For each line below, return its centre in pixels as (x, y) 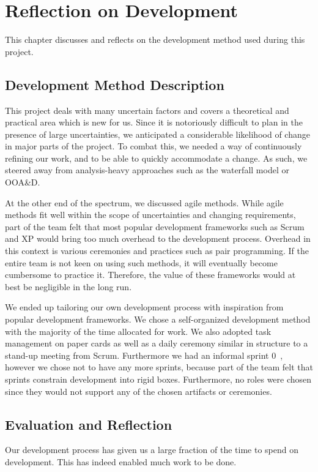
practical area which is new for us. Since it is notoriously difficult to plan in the (154, 122)
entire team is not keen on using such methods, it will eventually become (141, 262)
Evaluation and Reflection (89, 424)
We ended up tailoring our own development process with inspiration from (144, 307)
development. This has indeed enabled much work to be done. (121, 461)
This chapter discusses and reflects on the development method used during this (155, 39)
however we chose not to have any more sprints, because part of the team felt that (159, 367)
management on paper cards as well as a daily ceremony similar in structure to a (157, 343)
